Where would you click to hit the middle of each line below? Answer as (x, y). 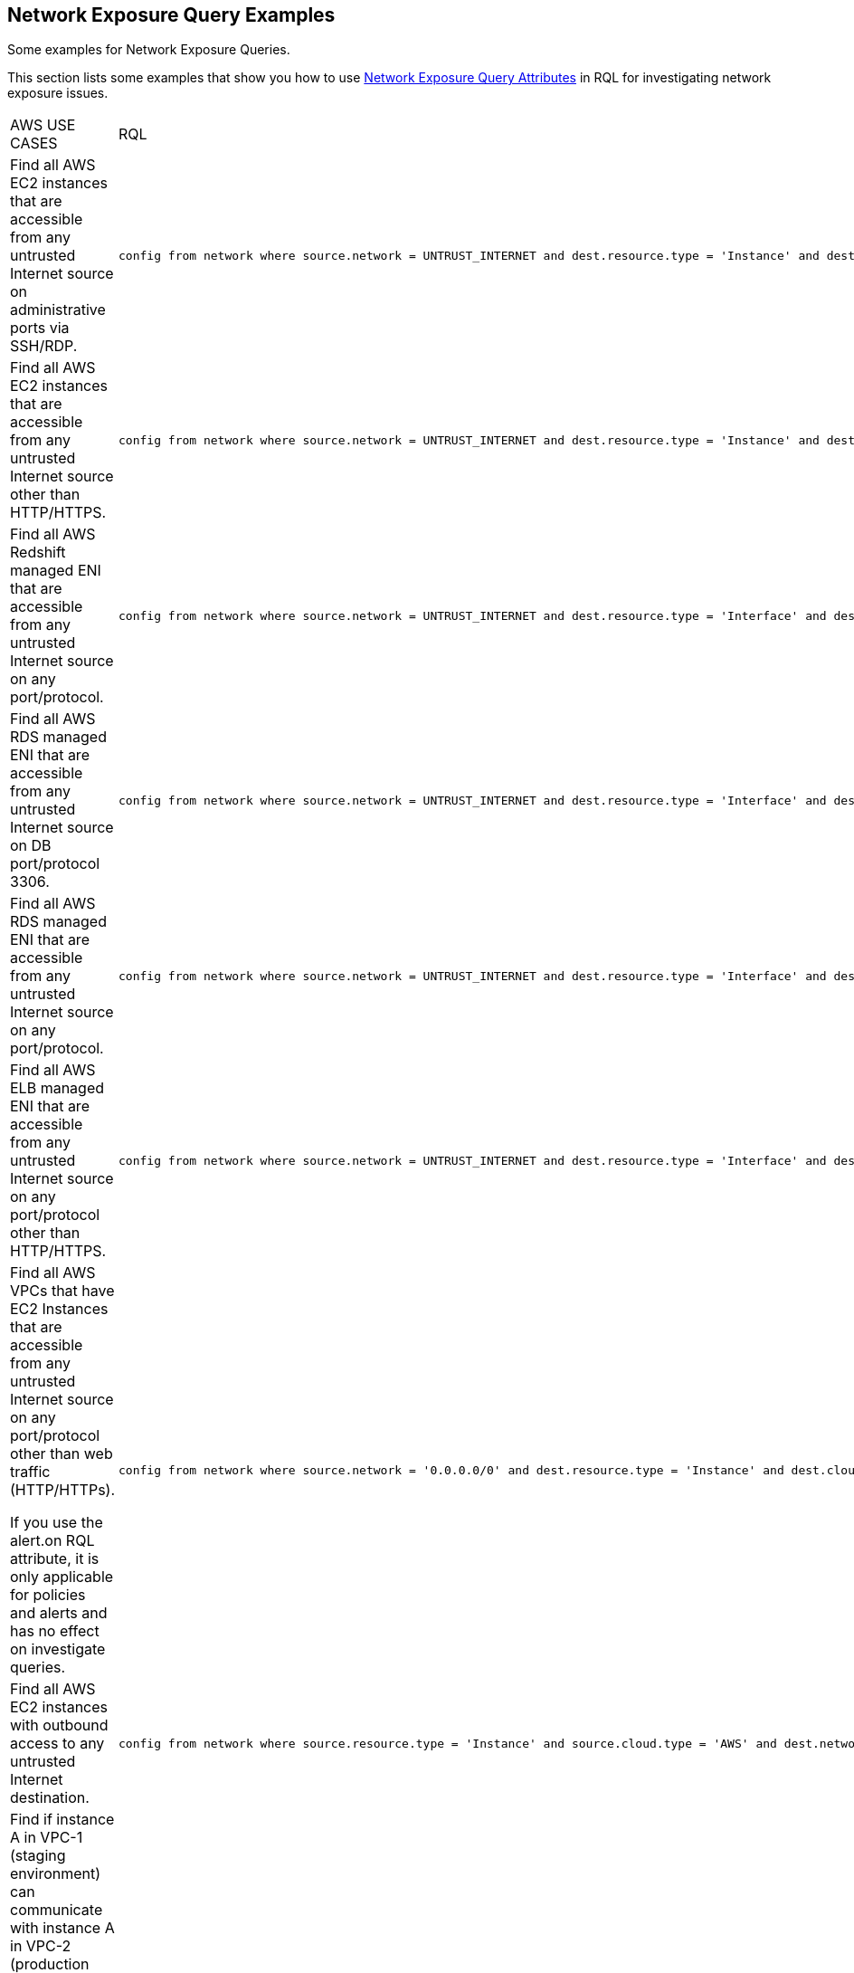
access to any (57, 1744)
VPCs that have (62, 1291)
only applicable (62, 1577)
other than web (62, 1454)
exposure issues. (58, 93)
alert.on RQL (52, 1541)
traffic (30, 1472)
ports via (40, 328)
